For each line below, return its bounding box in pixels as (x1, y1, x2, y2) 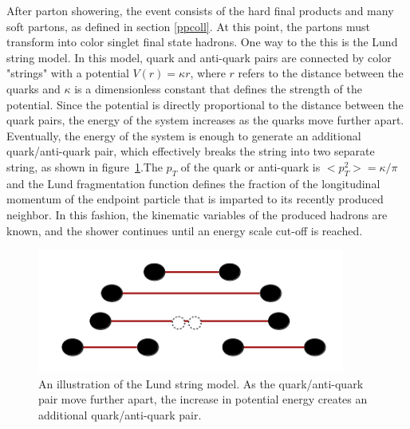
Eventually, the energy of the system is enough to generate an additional (6, 127, 361, 144)
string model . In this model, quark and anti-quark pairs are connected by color (6, 49, 392, 65)
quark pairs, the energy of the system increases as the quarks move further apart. (6, 112, 404, 128)
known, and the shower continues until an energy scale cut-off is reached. (6, 222, 363, 238)
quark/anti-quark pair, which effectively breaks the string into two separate (6, 143, 375, 159)
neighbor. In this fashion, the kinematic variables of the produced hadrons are (6, 206, 388, 222)
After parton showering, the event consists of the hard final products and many (6, 2, 394, 18)
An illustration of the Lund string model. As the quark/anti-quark (38, 375, 364, 392)
